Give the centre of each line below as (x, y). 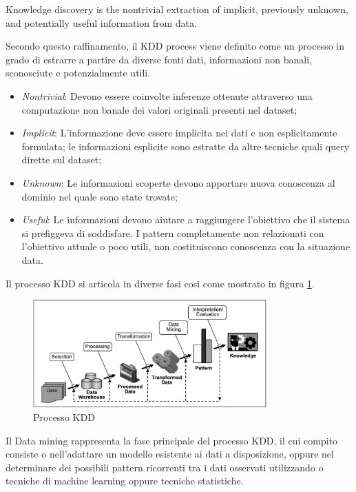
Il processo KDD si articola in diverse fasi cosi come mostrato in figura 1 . (160, 283)
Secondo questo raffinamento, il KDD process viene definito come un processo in (175, 46)
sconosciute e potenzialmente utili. (78, 73)
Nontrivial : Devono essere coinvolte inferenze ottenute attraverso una (167, 95)
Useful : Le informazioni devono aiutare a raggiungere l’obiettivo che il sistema (186, 219)
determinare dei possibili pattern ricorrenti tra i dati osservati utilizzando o (165, 467)
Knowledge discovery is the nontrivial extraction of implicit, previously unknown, (177, 9)
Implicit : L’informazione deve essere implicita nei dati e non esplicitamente (179, 133)
